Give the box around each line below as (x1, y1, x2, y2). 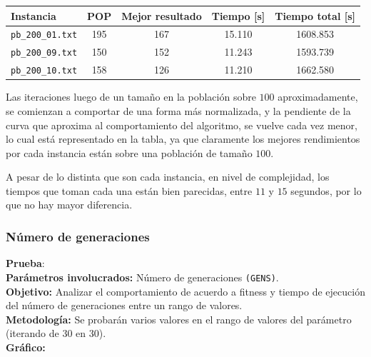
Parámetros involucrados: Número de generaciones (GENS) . (6, 269, 279, 284)
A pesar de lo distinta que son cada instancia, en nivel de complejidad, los (6, 169, 330, 184)
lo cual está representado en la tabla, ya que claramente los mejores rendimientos (6, 131, 360, 146)
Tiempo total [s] (275, 8, 356, 23)
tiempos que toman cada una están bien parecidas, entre (6, 183, 253, 198)
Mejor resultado (121, 8, 202, 23)
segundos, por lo (290, 183, 362, 198)
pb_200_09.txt (11, 48, 78, 59)
